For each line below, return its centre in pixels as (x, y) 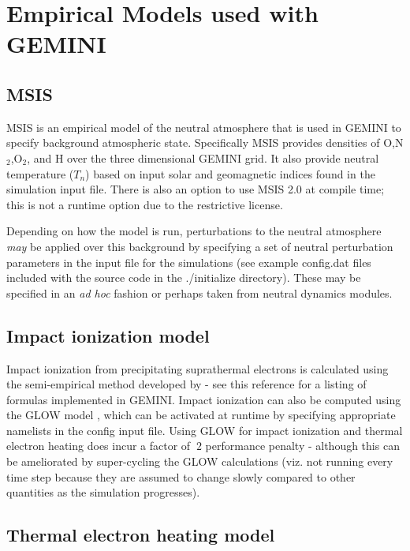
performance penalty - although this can (302, 446)
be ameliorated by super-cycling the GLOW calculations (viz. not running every (200, 461)
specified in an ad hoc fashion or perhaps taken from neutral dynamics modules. (199, 292)
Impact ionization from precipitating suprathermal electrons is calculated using (198, 368)
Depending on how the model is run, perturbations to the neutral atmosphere (194, 231)
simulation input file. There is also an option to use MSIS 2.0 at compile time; (196, 189)
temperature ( (40, 173)
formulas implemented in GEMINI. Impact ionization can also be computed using (204, 399)
